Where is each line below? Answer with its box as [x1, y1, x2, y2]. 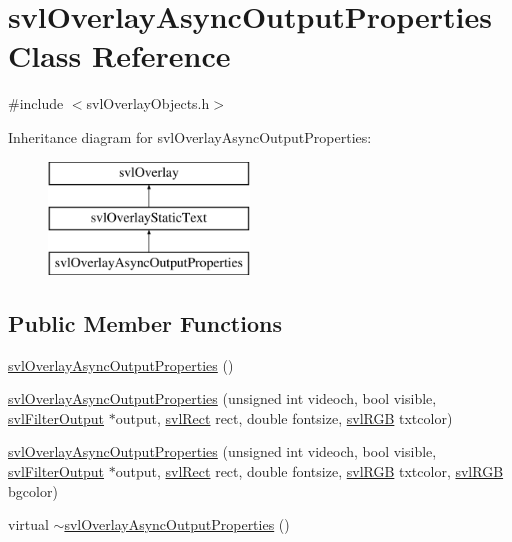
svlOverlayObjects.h [86, 93, 210, 114]
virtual [8, 514, 49, 535]
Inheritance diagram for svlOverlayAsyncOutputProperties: [8, 126, 372, 147]
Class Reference [8, 35, 231, 76]
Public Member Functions [8, 307, 282, 338]
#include [8, 93, 64, 114]
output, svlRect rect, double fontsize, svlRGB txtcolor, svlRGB [115, 461, 504, 482]
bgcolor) [8, 480, 58, 501]
